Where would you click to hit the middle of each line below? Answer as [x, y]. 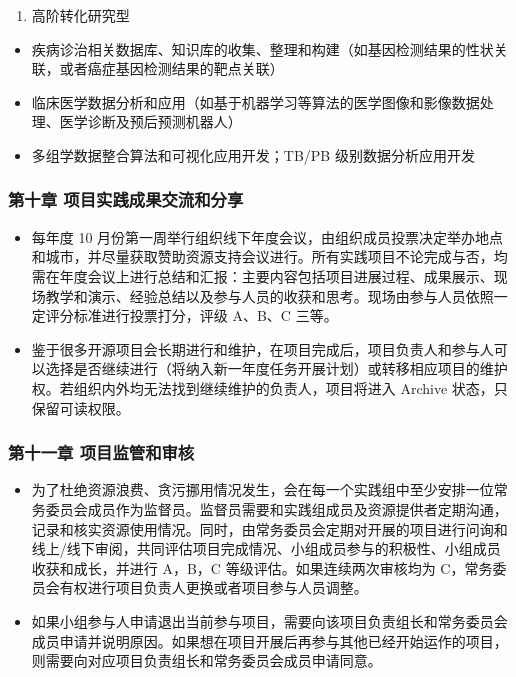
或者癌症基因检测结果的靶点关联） [171, 68]
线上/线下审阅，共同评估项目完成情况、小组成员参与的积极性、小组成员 [266, 548]
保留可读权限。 [80, 407]
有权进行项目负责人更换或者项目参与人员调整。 [213, 587]
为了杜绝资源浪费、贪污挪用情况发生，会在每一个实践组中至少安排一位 [262, 489]
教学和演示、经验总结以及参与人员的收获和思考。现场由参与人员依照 [269, 295]
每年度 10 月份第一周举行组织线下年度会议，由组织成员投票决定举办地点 [267, 236]
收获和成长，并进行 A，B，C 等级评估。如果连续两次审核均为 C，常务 [262, 567]
